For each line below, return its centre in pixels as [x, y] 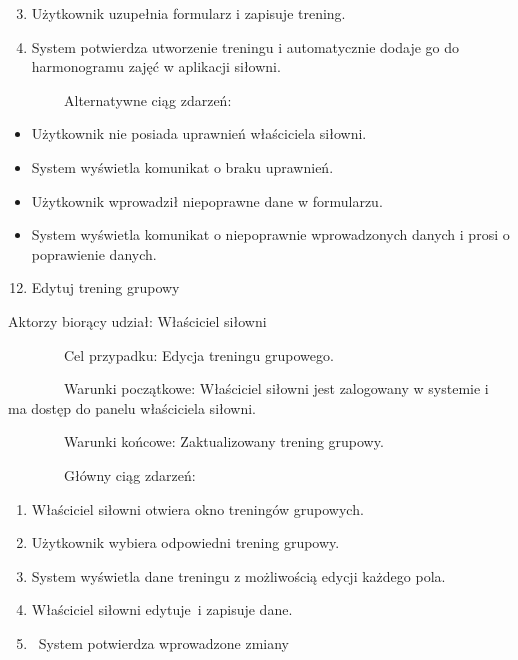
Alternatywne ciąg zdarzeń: [147, 99]
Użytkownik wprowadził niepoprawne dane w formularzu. [207, 200]
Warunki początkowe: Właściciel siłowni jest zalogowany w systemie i [276, 388]
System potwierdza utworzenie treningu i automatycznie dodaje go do [245, 46]
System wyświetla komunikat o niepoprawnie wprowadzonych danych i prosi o [270, 234]
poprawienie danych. [94, 253]
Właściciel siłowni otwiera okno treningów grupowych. [197, 508]
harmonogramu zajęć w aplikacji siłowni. [156, 66]
